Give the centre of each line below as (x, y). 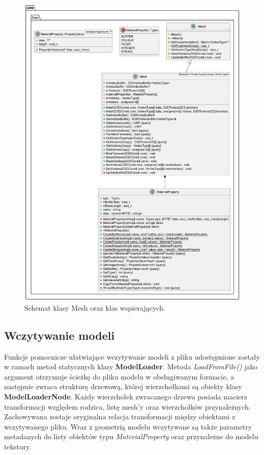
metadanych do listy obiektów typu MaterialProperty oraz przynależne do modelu (131, 436)
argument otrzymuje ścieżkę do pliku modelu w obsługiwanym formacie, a (119, 376)
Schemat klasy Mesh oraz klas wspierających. (95, 307)
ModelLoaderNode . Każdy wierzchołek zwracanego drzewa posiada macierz (126, 396)
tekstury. (18, 446)
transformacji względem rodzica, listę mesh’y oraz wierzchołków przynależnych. (128, 406)
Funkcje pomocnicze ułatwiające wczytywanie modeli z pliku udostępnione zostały (132, 356)
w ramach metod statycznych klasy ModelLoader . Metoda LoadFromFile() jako (131, 366)
